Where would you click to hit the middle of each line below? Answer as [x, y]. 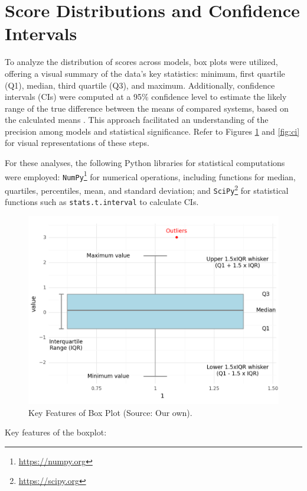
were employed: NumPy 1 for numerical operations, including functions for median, [150, 175]
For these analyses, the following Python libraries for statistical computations [145, 163]
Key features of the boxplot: [56, 432]
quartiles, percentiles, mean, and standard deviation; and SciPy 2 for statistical [147, 189]
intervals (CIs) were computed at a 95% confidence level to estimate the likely [146, 97]
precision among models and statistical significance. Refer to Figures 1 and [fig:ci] [152, 131]
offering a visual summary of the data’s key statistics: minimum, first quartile [145, 73]
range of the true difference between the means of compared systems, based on [147, 108]
